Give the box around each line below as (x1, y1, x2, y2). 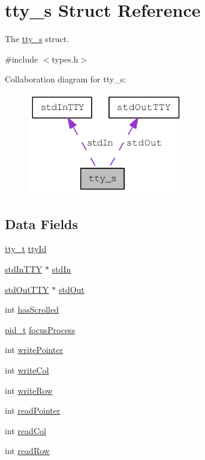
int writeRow (5, 384, 53, 396)
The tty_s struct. (5, 32, 70, 45)
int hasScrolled (5, 303, 59, 316)
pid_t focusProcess (5, 323, 76, 336)
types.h (52, 52, 79, 65)
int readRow (5, 444, 50, 457)
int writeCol (5, 364, 49, 376)
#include (5, 52, 38, 65)
